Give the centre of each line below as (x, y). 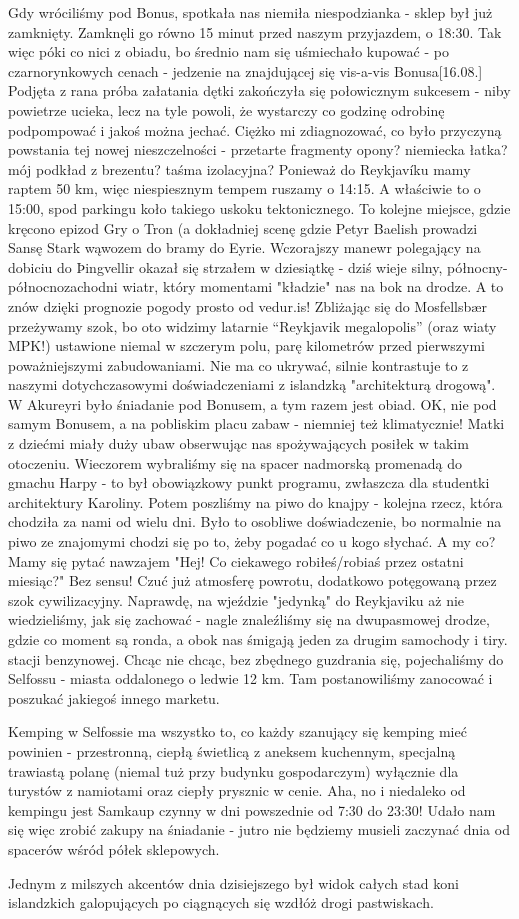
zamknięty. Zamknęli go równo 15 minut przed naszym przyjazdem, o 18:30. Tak (255, 31)
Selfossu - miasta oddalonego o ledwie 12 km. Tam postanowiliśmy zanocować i (250, 678)
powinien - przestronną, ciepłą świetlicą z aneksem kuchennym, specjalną (232, 750)
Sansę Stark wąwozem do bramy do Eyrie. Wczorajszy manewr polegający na (244, 247)
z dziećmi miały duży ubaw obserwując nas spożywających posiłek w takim (238, 443)
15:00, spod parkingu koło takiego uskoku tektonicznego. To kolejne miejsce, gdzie (259, 207)
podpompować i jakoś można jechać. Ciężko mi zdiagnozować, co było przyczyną (255, 129)
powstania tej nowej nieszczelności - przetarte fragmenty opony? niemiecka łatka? (258, 149)
